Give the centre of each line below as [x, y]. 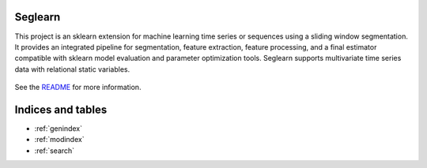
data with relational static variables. [72, 69]
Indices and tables [61, 109]
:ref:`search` [55, 151]
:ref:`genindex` [59, 128]
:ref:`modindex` [59, 140]
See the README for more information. [78, 88]
